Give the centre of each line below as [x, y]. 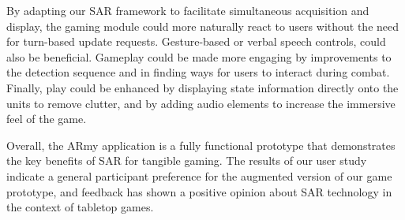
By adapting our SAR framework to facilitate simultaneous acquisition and [188, 10]
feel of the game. [47, 119]
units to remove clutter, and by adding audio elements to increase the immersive [201, 103]
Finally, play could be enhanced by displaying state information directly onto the [202, 87]
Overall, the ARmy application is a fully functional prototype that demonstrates [201, 145]
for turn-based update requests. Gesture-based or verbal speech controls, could [196, 41]
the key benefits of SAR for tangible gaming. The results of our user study [187, 160]
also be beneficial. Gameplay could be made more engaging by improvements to [199, 56]
